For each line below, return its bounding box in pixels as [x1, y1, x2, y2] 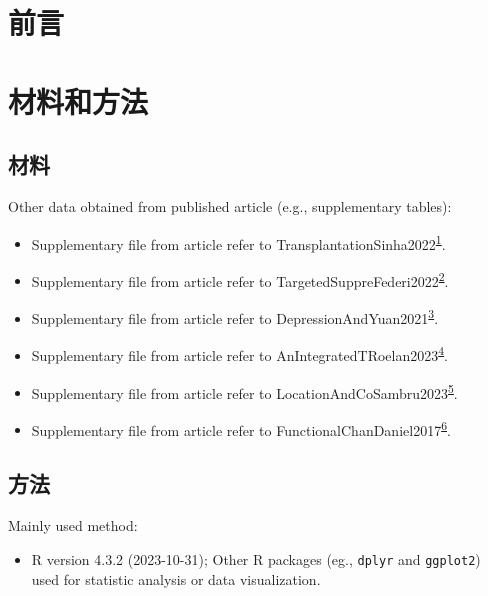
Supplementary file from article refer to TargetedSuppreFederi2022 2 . [31, 267, 449, 291]
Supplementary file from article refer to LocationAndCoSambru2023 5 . [31, 379, 458, 403]
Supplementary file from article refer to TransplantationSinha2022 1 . [31, 230, 446, 254]
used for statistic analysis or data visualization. [31, 568, 321, 589]
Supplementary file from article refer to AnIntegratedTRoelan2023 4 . [31, 342, 448, 365]
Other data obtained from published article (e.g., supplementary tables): [8, 195, 452, 216]
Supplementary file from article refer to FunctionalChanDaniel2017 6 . [31, 416, 451, 440]
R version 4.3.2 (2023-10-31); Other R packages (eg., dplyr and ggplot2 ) [31, 548, 481, 569]
